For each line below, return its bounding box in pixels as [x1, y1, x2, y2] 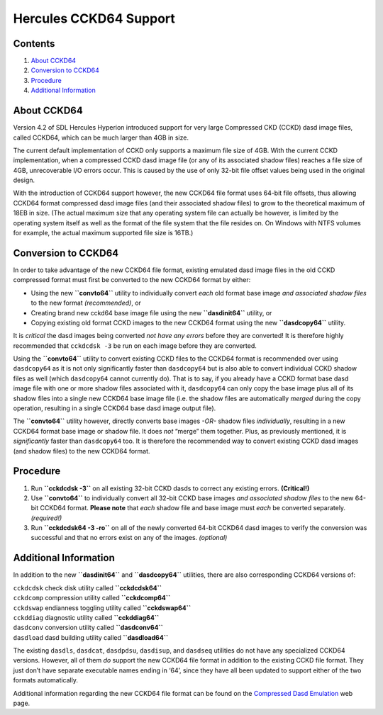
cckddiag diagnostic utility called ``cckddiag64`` [13, 613, 160, 621]
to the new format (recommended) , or [30, 298, 142, 308]
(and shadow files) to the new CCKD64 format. [13, 446, 150, 455]
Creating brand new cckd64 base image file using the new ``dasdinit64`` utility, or [30, 308, 272, 317]
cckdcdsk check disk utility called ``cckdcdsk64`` [13, 583, 162, 592]
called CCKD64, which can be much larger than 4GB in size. [13, 133, 189, 142]
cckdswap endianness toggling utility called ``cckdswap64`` [13, 603, 191, 612]
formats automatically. [13, 676, 78, 685]
